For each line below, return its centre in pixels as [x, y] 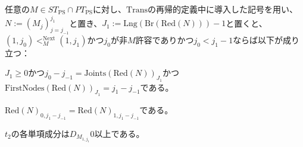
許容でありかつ [165, 39]
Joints [95, 74]
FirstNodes [25, 88]
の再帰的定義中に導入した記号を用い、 [222, 9]
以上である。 [119, 133]
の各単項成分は [40, 133]
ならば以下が [258, 39]
